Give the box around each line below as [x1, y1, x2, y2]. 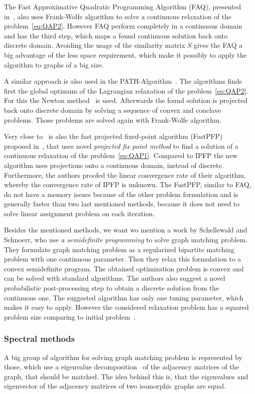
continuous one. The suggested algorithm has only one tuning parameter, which [4, 292, 244, 302]
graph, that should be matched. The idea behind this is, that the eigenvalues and [4, 371, 248, 381]
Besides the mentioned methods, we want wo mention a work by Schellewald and [4, 225, 248, 235]
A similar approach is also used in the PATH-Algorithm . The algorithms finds [4, 76, 242, 86]
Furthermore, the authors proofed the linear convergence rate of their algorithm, [4, 169, 246, 180]
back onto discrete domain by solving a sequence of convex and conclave [4, 104, 221, 115]
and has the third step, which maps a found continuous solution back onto [4, 30, 228, 40]
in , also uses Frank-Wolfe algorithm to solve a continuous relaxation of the [4, 11, 231, 21]
